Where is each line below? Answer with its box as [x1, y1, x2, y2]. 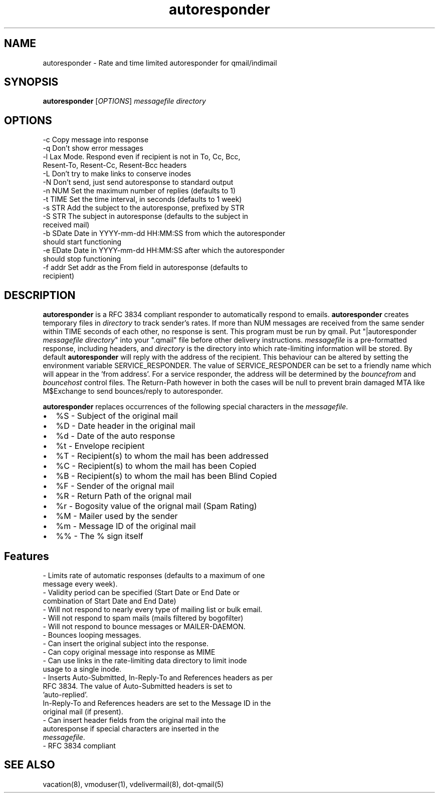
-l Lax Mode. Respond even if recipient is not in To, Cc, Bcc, [43, 152, 241, 161]
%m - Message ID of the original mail [56, 521, 196, 532]
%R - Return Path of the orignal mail [56, 491, 192, 501]
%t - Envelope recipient [56, 441, 145, 451]
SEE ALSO [4, 758, 55, 771]
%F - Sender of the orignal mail [56, 481, 174, 491]
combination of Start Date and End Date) [43, 596, 176, 605]
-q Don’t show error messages [43, 144, 143, 153]
